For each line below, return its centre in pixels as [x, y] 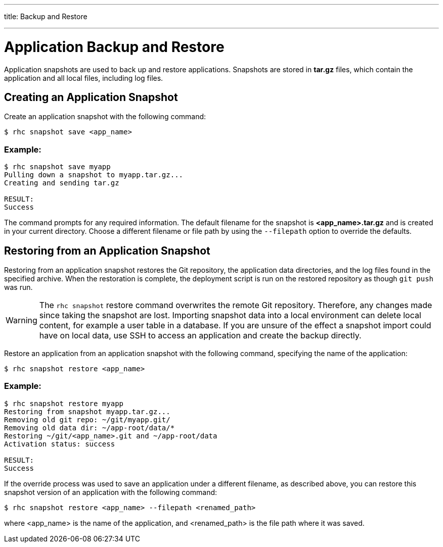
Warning [21, 320]
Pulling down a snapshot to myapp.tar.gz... [94, 175]
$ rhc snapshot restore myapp [64, 403]
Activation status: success [60, 444]
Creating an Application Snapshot [91, 97]
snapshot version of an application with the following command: [111, 492]
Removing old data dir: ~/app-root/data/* [90, 428]
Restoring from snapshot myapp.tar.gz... [87, 411]
